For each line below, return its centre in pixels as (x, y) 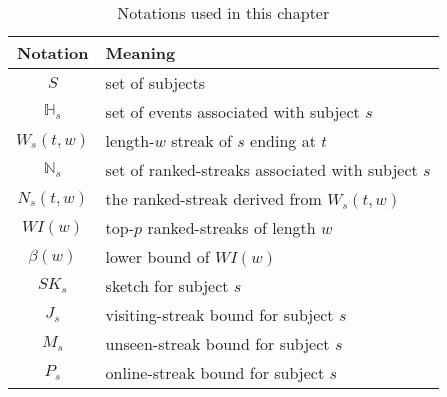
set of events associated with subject (232, 111)
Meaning (140, 52)
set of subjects (155, 82)
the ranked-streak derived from (213, 198)
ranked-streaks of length (231, 227)
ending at (283, 140)
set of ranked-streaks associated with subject (261, 169)
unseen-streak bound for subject (217, 343)
